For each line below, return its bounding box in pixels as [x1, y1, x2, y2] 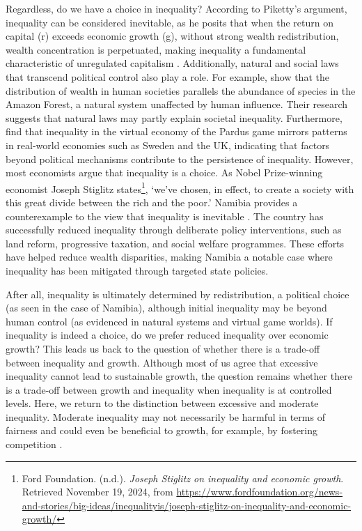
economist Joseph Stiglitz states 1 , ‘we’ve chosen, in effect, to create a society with [6, 179, 354, 196]
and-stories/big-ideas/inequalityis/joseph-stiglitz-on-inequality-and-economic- [22, 498, 352, 512]
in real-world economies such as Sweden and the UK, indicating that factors [6, 137, 330, 152]
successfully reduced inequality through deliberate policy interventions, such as [6, 222, 342, 237]
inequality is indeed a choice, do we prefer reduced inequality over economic [6, 328, 329, 342]
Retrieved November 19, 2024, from [22, 484, 173, 499]
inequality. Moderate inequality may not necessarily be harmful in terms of [6, 409, 325, 424]
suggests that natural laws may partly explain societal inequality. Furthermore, [6, 110, 343, 125]
